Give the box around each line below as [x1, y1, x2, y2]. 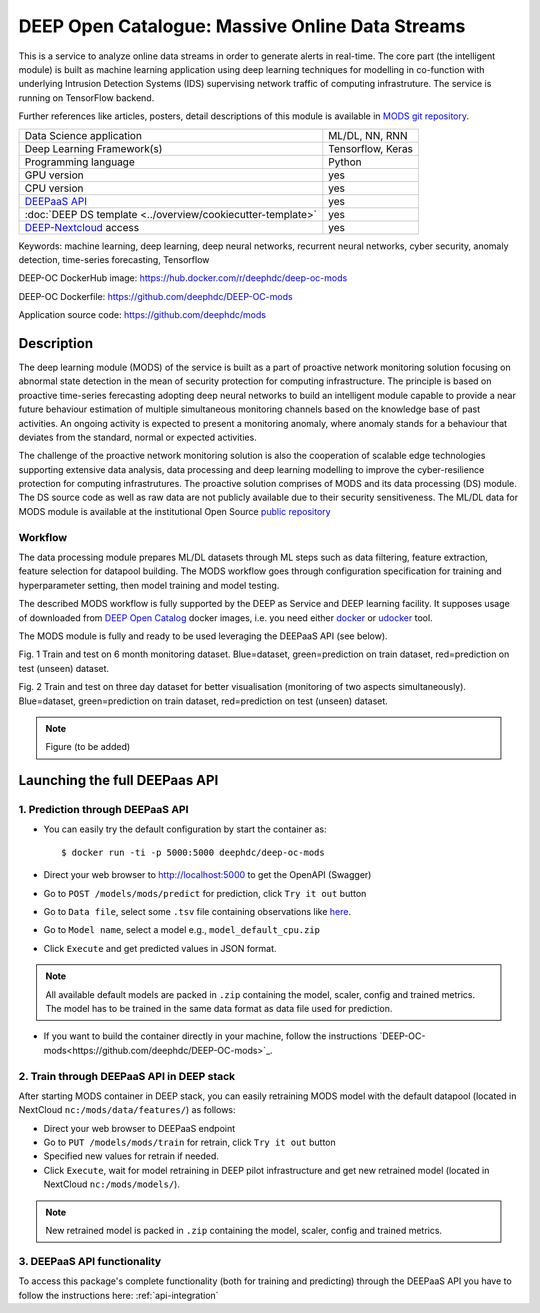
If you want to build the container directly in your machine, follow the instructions [43, 1030, 378, 1042]
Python [328, 155, 362, 169]
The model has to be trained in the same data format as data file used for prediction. [45, 1002, 393, 1014]
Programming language [24, 155, 135, 169]
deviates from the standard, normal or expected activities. [18, 431, 257, 443]
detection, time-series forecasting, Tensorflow [18, 253, 210, 265]
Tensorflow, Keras [328, 141, 414, 155]
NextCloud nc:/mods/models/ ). [43, 1178, 180, 1190]
